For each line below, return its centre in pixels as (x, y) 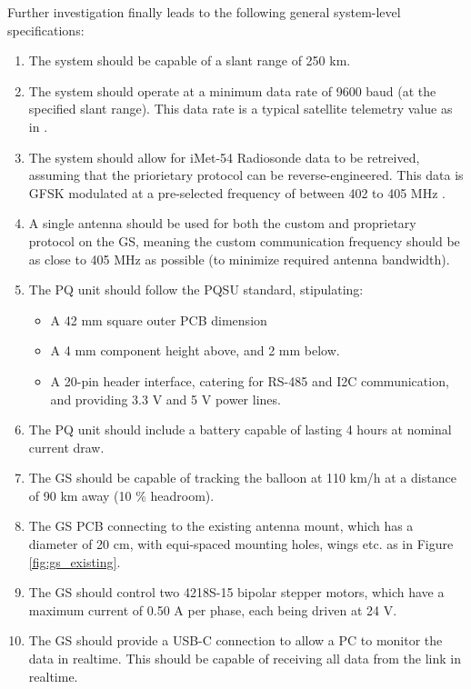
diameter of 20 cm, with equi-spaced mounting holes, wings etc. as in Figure (241, 544)
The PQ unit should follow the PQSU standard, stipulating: (196, 290)
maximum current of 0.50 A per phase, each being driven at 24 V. (213, 609)
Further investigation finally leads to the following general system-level (204, 12)
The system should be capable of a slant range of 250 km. (190, 60)
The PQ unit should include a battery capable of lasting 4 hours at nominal (240, 429)
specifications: (46, 30)
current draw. (66, 447)
